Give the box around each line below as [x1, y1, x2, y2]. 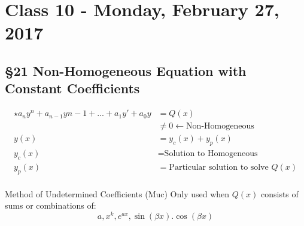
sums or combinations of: [5, 199, 96, 212]
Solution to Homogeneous [164, 149, 258, 158]
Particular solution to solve [169, 163, 269, 172]
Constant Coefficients [5, 79, 140, 97]
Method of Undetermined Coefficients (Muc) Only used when [5, 187, 230, 200]
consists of [260, 187, 299, 200]
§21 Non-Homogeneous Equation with [5, 61, 247, 80]
